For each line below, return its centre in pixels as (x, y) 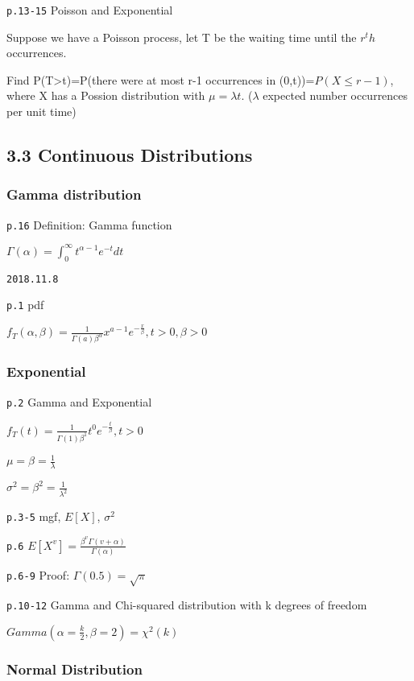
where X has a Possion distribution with (106, 95)
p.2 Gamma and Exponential (79, 401)
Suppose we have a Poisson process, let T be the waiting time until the (182, 37)
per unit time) (41, 111)
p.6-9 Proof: (38, 575)
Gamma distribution (74, 194)
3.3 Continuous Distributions (130, 155)
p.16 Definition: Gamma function (89, 224)
